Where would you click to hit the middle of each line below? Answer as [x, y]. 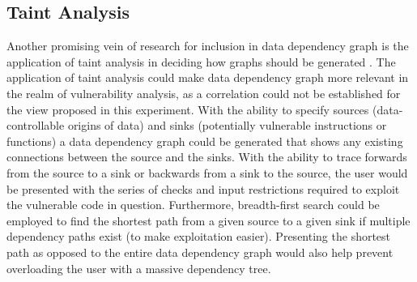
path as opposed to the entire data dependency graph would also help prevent [200, 252]
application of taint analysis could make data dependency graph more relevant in [208, 77]
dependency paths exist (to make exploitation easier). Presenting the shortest [199, 236]
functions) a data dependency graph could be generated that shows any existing [205, 141]
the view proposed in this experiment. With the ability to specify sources [188, 109]
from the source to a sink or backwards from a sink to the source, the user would [207, 172]
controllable [36, 125]
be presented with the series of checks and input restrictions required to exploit [203, 188]
